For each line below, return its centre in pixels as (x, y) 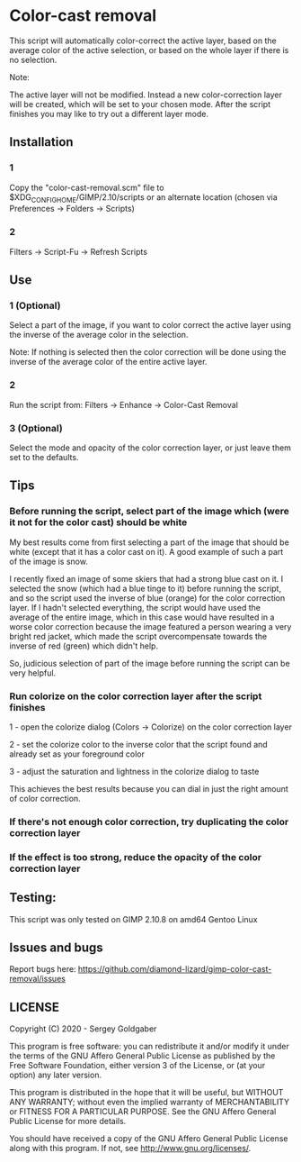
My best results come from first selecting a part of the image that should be (149, 542)
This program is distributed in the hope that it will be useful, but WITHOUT (146, 1093)
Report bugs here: (43, 969)
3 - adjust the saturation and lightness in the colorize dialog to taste (134, 771)
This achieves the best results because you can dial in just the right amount (149, 788)
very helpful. (33, 673)
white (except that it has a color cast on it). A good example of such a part (146, 551)
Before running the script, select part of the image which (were (149, 512)
